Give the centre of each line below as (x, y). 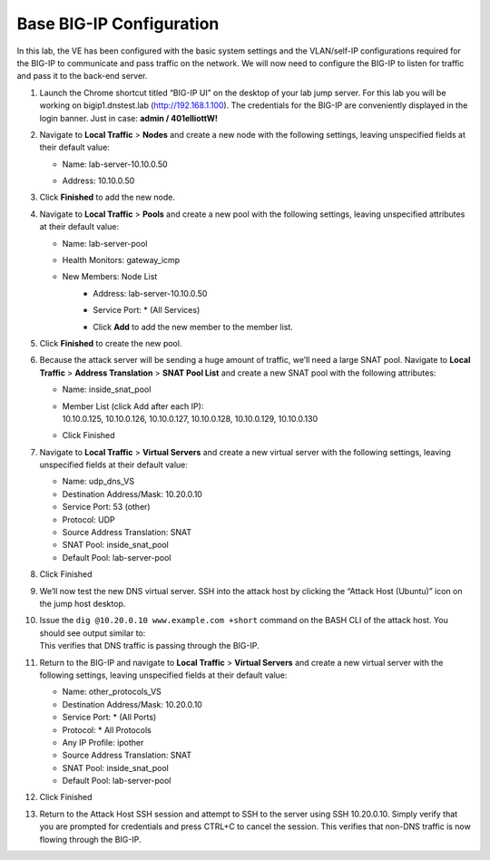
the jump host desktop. (83, 604)
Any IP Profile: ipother (103, 742)
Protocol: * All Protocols (107, 729)
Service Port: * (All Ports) (109, 718)
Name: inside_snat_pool (107, 389)
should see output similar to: (93, 633)
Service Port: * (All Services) (147, 310)
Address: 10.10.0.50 (98, 181)
